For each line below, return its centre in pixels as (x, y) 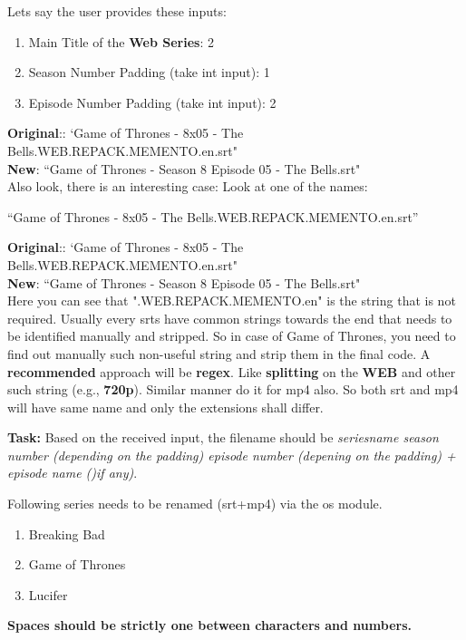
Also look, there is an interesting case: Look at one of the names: (188, 186)
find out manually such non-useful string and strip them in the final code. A (219, 353)
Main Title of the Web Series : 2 (121, 41)
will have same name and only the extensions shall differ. (165, 407)
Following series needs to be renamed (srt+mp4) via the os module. (195, 504)
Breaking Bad (67, 533)
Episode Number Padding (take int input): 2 (152, 102)
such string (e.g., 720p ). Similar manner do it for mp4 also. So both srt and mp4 (233, 389)
